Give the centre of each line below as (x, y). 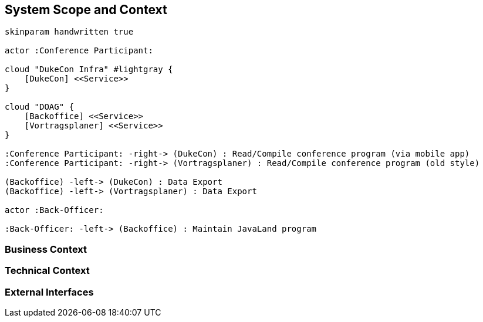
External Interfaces (49, 292)
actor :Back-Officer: (54, 210)
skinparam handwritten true (69, 32)
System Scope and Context (86, 10)
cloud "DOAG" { (40, 107)
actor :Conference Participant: (79, 51)
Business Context (46, 249)
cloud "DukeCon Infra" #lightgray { (89, 70)
